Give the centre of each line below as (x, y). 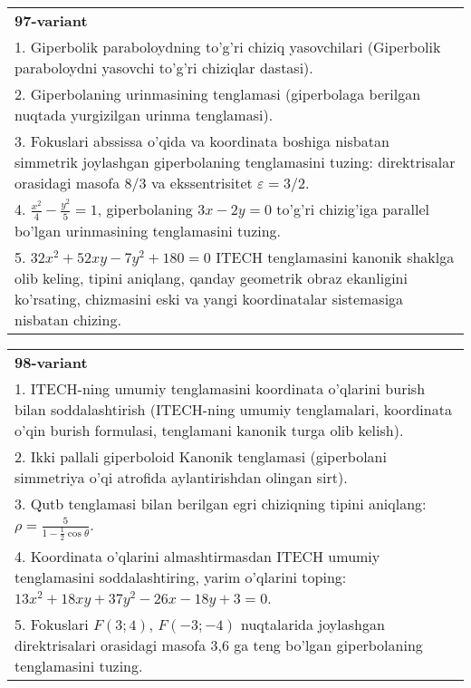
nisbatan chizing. (68, 319)
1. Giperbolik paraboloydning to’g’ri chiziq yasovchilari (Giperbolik (228, 47)
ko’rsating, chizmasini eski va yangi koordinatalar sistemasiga (209, 298)
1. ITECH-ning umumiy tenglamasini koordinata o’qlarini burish (220, 388)
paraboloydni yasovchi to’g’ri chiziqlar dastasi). (164, 68)
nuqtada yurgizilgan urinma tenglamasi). (144, 115)
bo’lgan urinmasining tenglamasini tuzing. (148, 230)
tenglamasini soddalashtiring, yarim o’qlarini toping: (181, 577)
